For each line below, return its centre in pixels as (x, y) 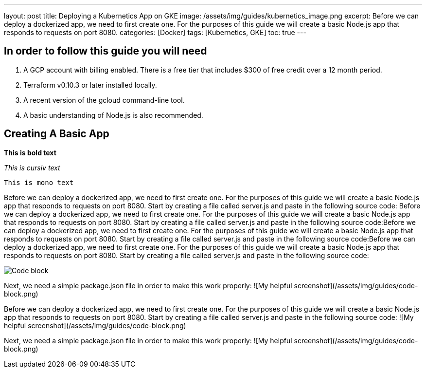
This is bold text (30, 152)
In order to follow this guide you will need (106, 51)
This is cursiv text (32, 167)
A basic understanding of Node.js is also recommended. (113, 115)
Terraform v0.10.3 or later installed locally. (90, 85)
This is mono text (39, 182)
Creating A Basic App (57, 134)
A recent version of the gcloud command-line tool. (104, 100)
